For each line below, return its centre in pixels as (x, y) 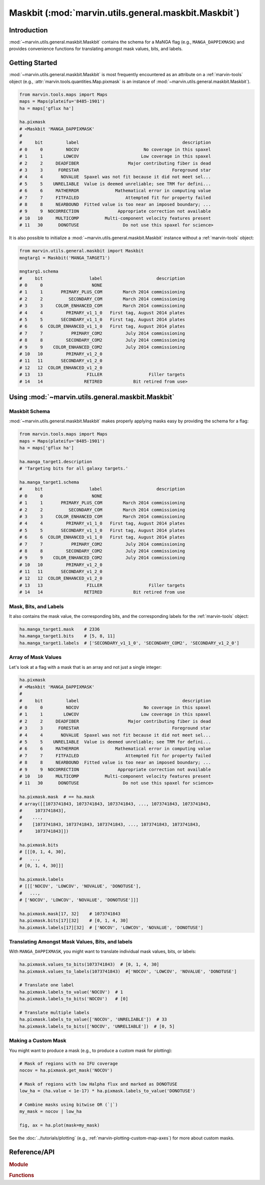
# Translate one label (47, 985)
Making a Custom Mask (38, 1041)
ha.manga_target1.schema (49, 482)
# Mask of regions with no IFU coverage (68, 1063)
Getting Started (33, 63)
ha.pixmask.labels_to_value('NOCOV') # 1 (71, 992)
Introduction (28, 30)
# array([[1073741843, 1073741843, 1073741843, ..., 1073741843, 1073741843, (115, 804)
